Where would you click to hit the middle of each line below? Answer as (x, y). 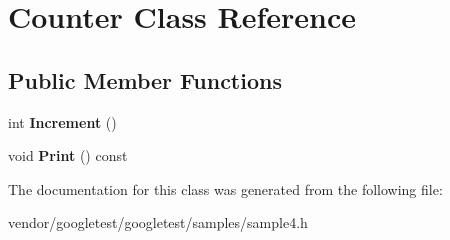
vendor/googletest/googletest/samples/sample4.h (158, 222)
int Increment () (62, 121)
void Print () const (68, 155)
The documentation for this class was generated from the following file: (225, 188)
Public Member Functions (145, 79)
